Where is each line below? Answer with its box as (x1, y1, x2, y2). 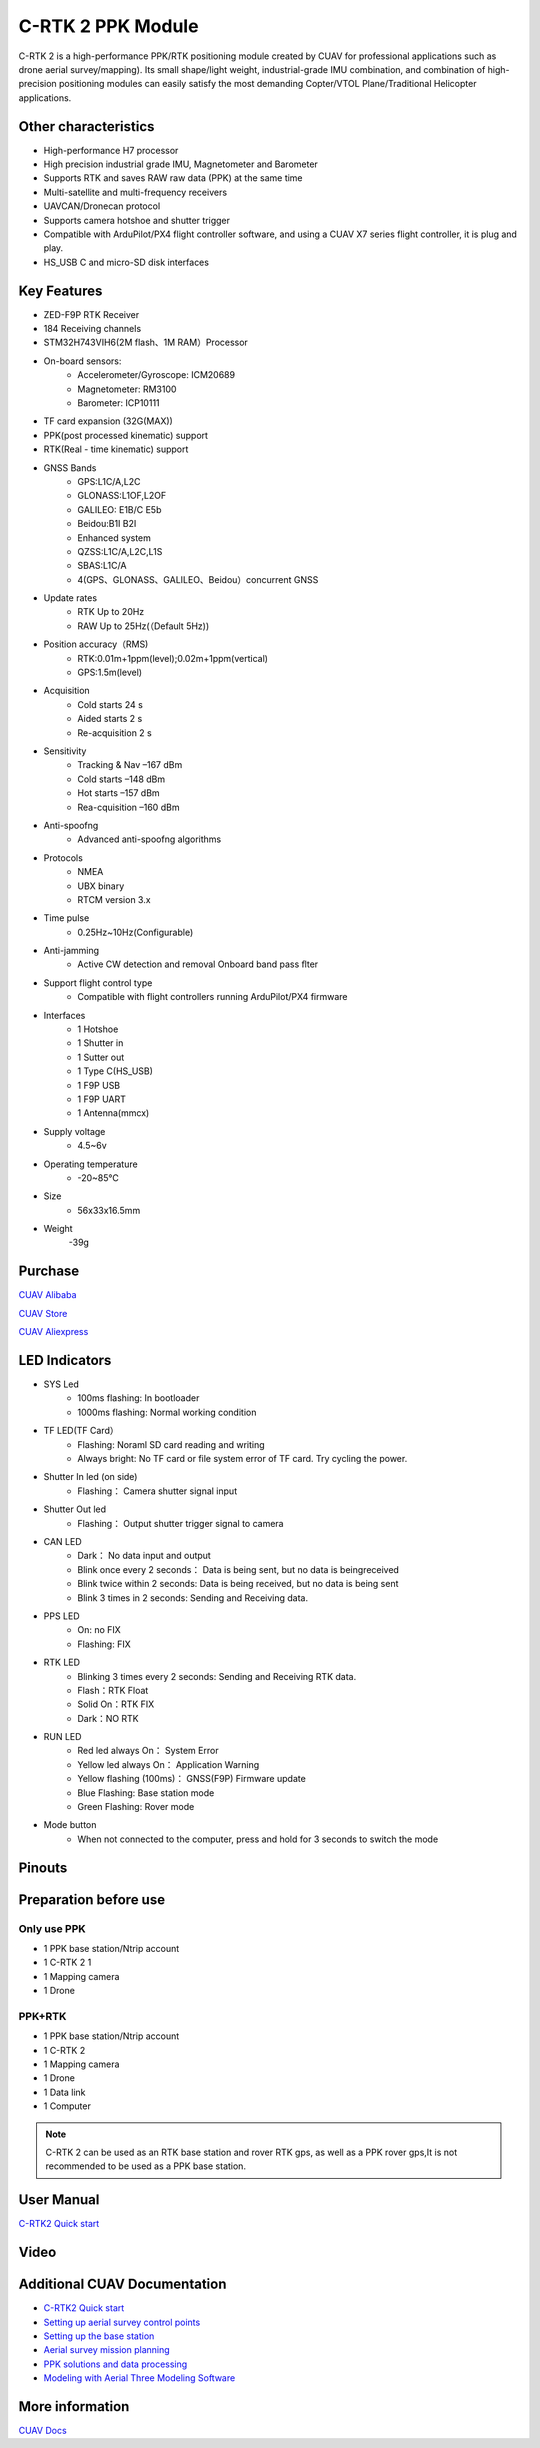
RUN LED (43, 1731, 82, 1743)
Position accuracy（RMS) (43, 638, 149, 650)
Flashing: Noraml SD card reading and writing (77, 1438, 265, 1450)
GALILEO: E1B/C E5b (77, 503, 162, 515)
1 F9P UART (77, 1093, 127, 1105)
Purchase (18, 1263, 80, 1280)
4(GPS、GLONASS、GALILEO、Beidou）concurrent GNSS (77, 573, 319, 585)
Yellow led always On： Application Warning (77, 1758, 260, 1770)
